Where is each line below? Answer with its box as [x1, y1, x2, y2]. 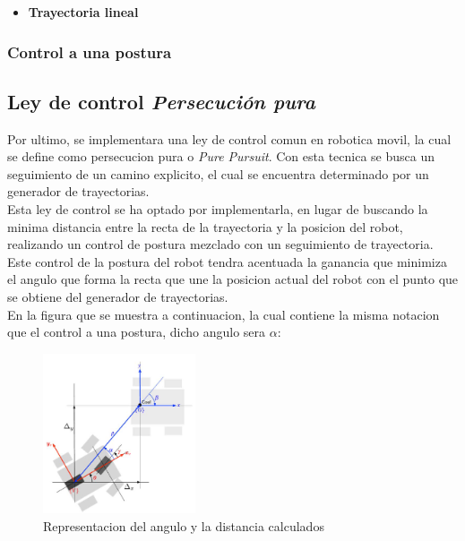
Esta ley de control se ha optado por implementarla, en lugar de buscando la [7, 200, 428, 219]
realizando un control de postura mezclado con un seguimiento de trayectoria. [7, 235, 434, 253]
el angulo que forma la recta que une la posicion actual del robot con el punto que [7, 270, 459, 288]
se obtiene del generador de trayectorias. [7, 287, 228, 305]
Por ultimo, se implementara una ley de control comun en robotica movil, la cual [7, 129, 452, 148]
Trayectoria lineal [28, 3, 139, 21]
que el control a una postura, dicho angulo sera [7, 322, 266, 341]
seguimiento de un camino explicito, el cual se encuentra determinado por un [7, 164, 429, 183]
